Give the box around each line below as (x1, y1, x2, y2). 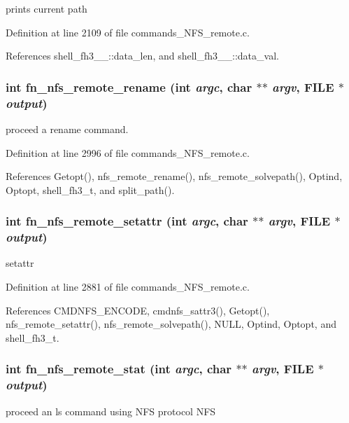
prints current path (6, 1, 87, 15)
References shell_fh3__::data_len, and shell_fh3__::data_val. (6, 48, 279, 63)
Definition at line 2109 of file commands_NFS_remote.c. (6, 25, 250, 39)
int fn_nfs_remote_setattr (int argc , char (6, 212, 248, 230)
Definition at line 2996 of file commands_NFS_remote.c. (6, 145, 250, 160)
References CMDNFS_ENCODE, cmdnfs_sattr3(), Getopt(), (6, 303, 270, 317)
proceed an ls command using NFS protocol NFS (6, 403, 216, 418)
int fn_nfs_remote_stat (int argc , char (6, 360, 232, 377)
